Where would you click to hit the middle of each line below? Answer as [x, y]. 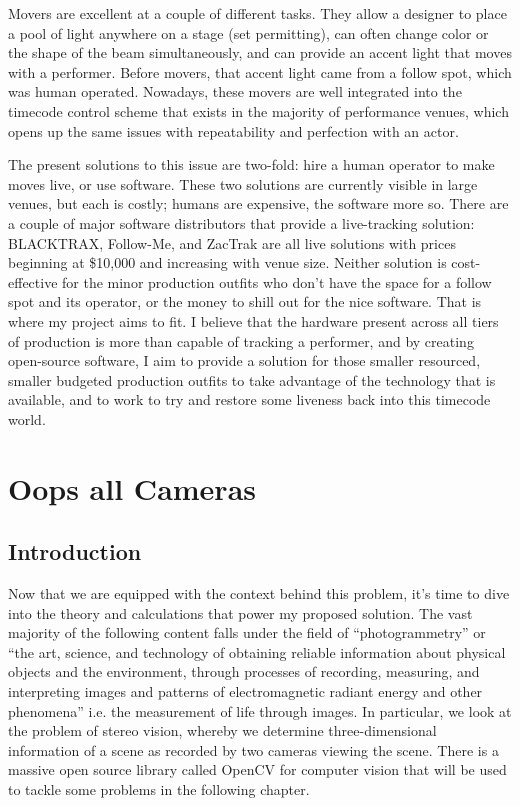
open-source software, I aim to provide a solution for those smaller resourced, [244, 360]
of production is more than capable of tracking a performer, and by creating [241, 340]
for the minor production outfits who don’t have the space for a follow [277, 281]
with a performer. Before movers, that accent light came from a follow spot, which [260, 71]
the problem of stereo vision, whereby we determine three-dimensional [222, 730]
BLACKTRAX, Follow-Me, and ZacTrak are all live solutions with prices [232, 242]
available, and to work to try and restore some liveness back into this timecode [249, 399]
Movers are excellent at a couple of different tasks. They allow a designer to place [257, 13]
